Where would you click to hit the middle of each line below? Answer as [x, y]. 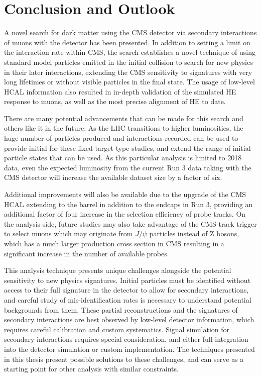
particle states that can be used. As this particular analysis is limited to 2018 [123, 158]
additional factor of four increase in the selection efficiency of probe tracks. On [125, 214]
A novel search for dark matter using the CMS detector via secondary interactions [130, 32]
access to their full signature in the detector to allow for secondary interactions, [126, 290]
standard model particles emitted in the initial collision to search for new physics [128, 62]
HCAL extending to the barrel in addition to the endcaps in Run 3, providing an [128, 204]
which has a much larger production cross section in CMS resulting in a [114, 243]
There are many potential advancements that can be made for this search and [124, 118]
